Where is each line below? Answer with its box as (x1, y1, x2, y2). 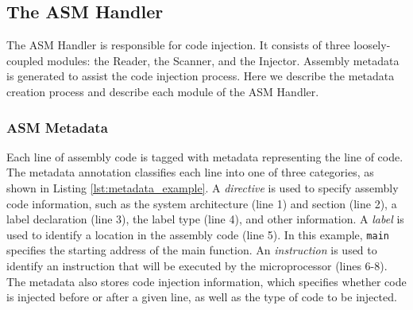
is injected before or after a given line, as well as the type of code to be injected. (6, 289, 397, 305)
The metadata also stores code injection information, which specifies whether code (6, 273, 407, 289)
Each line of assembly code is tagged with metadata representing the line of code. (6, 148, 403, 165)
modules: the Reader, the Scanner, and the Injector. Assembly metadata (47, 52, 399, 68)
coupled (6, 52, 44, 68)
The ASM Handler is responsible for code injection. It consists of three (6, 37, 350, 53)
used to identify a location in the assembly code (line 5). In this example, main (6, 226, 389, 242)
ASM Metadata (6, 117, 108, 137)
